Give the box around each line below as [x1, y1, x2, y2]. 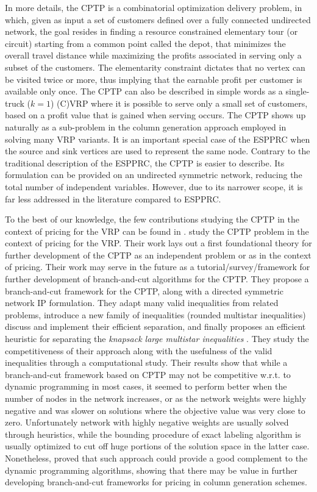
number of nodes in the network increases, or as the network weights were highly [5, 392, 307, 404]
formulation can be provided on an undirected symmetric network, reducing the [5, 168, 302, 181]
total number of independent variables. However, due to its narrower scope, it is [5, 180, 303, 193]
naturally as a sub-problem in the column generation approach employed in [5, 120, 287, 133]
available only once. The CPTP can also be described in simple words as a [5, 85, 283, 98]
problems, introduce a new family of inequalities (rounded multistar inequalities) [5, 308, 306, 321]
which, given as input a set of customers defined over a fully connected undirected [5, 13, 311, 26]
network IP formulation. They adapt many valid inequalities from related [5, 296, 279, 309]
